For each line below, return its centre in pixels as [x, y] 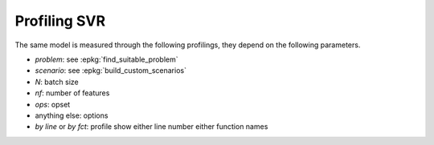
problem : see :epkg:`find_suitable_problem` [106, 59]
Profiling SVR [60, 21]
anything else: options [72, 115]
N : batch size [57, 82]
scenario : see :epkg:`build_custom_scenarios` [111, 70]
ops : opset [53, 104]
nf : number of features [72, 93]
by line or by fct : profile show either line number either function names [151, 127]
